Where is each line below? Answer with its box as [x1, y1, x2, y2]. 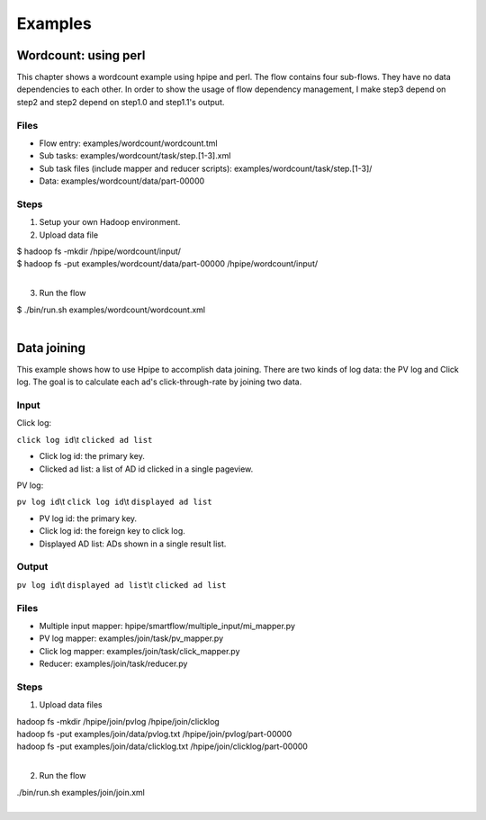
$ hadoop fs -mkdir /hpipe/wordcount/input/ [16, 246, 182, 257]
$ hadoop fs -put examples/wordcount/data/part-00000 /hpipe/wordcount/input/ [16, 258, 319, 269]
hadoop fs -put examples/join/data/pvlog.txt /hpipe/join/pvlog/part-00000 [16, 728, 292, 739]
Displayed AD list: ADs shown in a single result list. [39, 538, 227, 549]
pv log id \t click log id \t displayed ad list [16, 496, 212, 508]
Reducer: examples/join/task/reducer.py [39, 658, 188, 670]
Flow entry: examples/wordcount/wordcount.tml [39, 138, 218, 149]
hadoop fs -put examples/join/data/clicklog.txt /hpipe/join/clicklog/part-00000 [16, 741, 308, 752]
